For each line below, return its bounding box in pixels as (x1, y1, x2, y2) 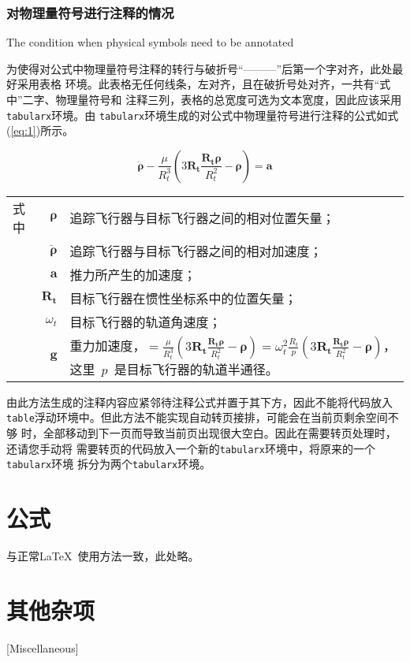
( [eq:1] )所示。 (6, 122, 74, 139)
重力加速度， (69, 336, 146, 355)
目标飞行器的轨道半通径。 (126, 359, 278, 378)
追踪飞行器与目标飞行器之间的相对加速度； (69, 241, 322, 260)
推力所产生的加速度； (69, 265, 196, 284)
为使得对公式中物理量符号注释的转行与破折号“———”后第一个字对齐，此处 (6, 60, 393, 76)
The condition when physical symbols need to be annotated (6, 34, 294, 50)
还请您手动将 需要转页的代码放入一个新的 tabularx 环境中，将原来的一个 (6, 440, 375, 456)
